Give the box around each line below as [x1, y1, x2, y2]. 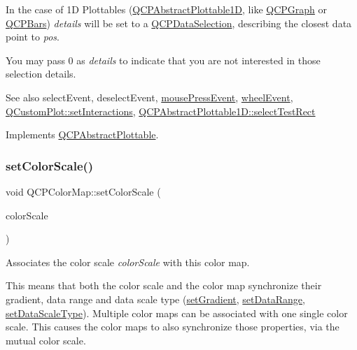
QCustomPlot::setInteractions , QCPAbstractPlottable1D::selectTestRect [6, 103, 316, 118]
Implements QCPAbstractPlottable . [6, 127, 159, 142]
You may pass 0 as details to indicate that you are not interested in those [6, 52, 321, 67]
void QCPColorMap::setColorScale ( [6, 184, 161, 198]
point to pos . [6, 29, 59, 44]
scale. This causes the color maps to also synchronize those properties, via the [6, 319, 339, 334]
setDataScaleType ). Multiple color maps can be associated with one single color [6, 305, 348, 320]
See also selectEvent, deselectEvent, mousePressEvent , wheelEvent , [6, 89, 293, 104]
